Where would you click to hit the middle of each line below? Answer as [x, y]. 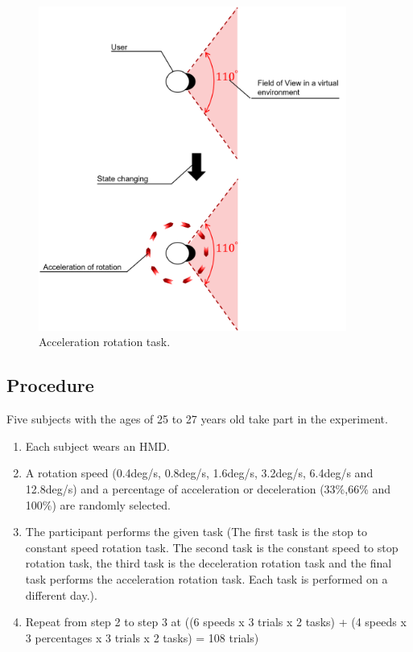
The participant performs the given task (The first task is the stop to [196, 532]
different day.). [61, 594]
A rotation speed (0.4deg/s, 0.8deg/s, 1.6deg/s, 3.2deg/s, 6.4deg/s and [199, 473]
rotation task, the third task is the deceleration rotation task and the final [209, 563]
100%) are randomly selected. [98, 504]
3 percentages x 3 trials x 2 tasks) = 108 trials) [142, 637]
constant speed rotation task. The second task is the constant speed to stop [212, 547]
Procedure [50, 385]
